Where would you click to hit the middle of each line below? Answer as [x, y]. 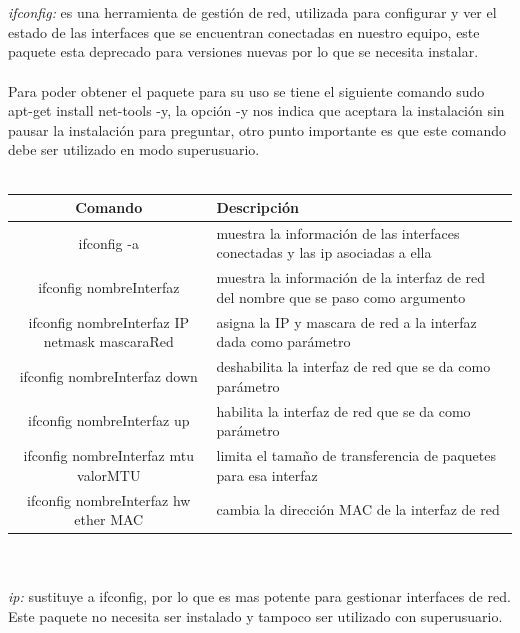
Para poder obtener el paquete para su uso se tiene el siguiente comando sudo [246, 90]
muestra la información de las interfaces [338, 232]
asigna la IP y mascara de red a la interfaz [346, 321]
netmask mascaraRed [108, 341]
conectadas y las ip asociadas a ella [324, 252]
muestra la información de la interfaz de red [351, 277]
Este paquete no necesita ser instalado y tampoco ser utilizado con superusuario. [255, 615]
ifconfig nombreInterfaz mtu [108, 455]
